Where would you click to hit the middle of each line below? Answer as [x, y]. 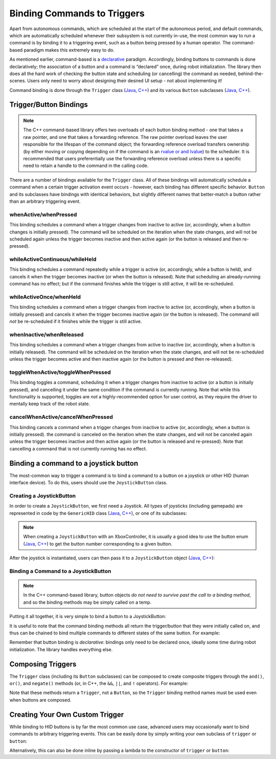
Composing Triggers [43, 664]
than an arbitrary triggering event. [45, 201]
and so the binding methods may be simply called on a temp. [87, 602]
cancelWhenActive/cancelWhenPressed [61, 417]
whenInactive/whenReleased [47, 335]
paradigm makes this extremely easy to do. [69, 50]
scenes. [18, 81]
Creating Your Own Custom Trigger [67, 714]
